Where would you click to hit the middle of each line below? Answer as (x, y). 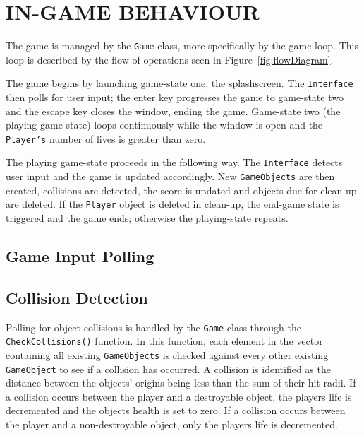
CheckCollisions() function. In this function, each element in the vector (164, 341)
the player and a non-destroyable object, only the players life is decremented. (172, 424)
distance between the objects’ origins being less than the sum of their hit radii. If (181, 383)
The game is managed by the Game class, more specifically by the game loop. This (182, 46)
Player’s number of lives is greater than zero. (106, 138)
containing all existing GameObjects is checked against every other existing (167, 354)
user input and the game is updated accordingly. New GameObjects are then (170, 176)
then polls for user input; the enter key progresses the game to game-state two (175, 97)
